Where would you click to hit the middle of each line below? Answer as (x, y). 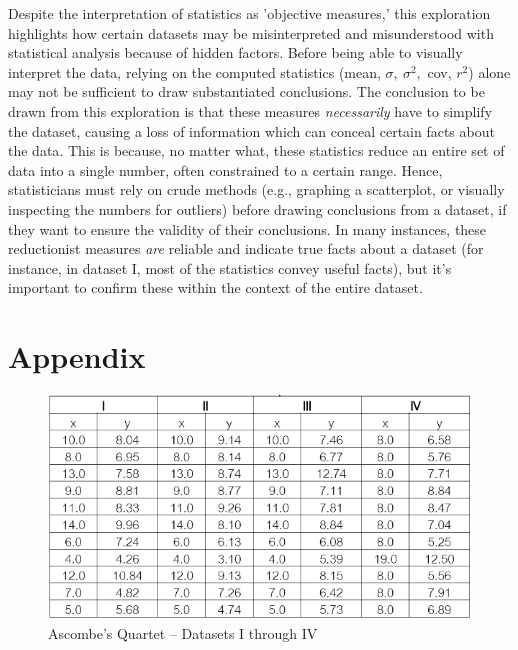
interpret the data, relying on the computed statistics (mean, (194, 71)
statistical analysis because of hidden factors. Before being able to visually (235, 52)
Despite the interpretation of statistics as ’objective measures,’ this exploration (249, 13)
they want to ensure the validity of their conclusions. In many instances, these (247, 228)
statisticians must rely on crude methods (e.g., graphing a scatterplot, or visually (256, 189)
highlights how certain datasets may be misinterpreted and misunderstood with (251, 32)
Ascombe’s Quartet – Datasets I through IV (183, 632)
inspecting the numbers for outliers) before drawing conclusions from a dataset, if (257, 208)
